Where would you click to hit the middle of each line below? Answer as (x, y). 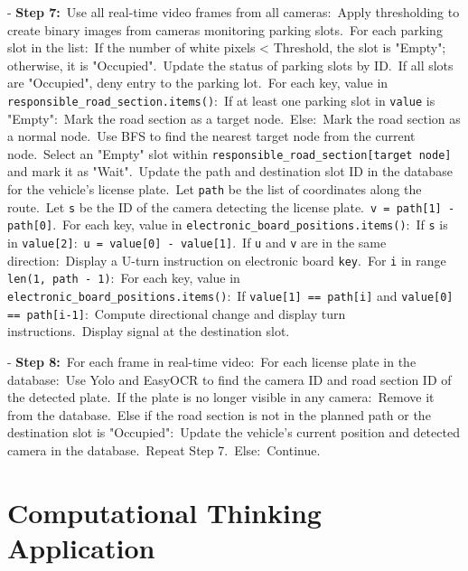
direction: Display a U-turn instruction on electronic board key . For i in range (227, 260)
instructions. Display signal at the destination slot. (149, 331)
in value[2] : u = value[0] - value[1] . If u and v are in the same (197, 243)
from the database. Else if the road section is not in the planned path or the (219, 414)
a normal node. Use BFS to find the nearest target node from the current (211, 136)
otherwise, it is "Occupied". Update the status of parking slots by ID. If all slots (230, 65)
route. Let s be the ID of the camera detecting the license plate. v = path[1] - (231, 206)
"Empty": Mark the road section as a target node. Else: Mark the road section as (234, 118)
